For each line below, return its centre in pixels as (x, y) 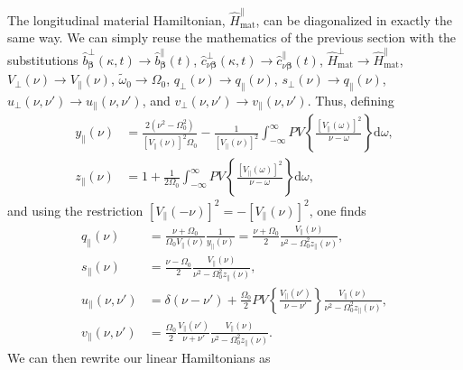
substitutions (43, 59)
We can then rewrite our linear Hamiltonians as (139, 358)
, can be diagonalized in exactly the (354, 19)
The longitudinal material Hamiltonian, (116, 19)
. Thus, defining (351, 100)
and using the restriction (75, 210)
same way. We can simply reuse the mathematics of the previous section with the (232, 37)
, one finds (338, 210)
